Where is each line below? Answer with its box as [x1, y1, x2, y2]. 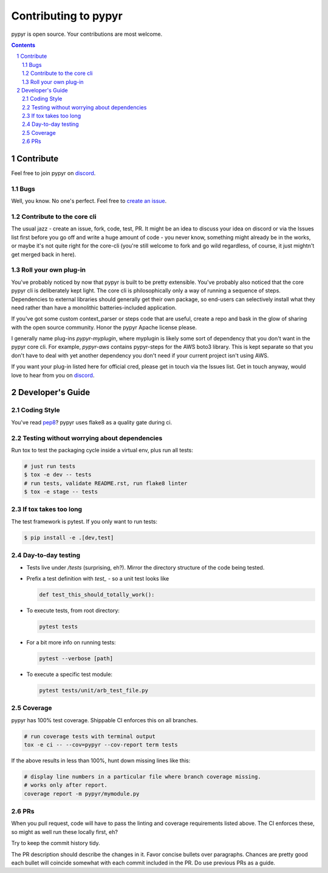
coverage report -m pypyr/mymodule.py [24, 790, 140, 797]
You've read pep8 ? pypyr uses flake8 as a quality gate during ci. [11, 418, 173, 426]
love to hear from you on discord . [11, 371, 95, 379]
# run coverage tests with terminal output [24, 733, 156, 740]
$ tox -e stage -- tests [24, 488, 98, 495]
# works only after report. [24, 782, 108, 788]
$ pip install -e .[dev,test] [24, 534, 114, 541]
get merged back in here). [11, 250, 77, 258]
